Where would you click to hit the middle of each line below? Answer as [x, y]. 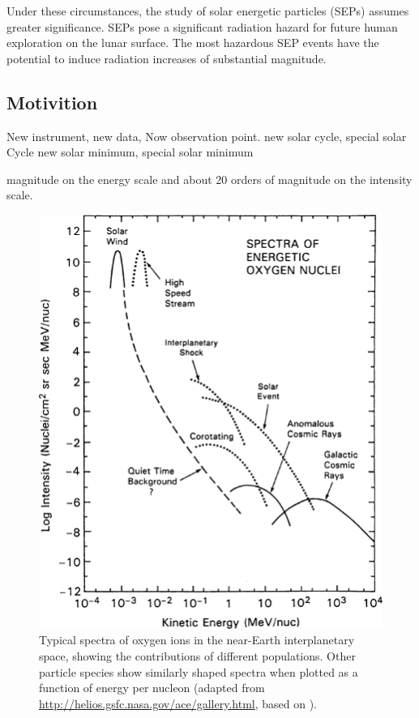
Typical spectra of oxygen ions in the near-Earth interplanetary [197, 640]
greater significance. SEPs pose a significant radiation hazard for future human [202, 26]
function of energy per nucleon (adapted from [152, 688]
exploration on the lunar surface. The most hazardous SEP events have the [193, 43]
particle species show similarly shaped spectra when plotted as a [199, 671]
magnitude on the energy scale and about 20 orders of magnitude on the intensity [209, 179]
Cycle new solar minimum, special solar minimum [130, 152]
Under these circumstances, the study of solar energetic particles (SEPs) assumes [208, 11]
